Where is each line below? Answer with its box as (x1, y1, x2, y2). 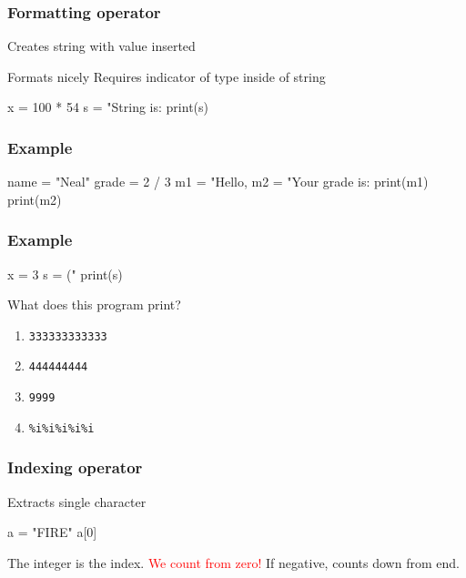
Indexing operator (7, 456, 143, 479)
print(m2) (7, 189, 62, 208)
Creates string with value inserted (7, 36, 196, 56)
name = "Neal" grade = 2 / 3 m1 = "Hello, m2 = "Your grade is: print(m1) (7, 172, 429, 191)
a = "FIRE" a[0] (7, 522, 97, 542)
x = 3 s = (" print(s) (7, 264, 123, 283)
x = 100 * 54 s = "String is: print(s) (7, 97, 208, 117)
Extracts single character (7, 492, 147, 511)
